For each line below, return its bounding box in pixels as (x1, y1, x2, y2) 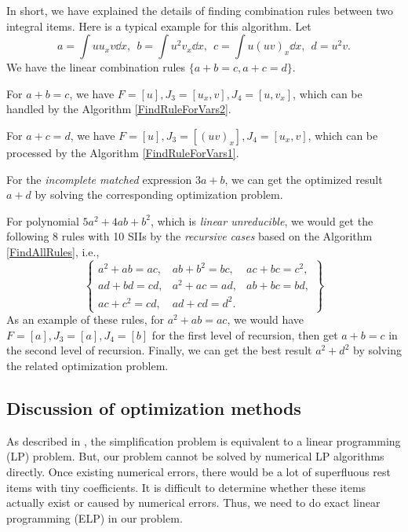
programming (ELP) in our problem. (6, 509, 183, 526)
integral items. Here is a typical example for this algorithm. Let (6, 17, 311, 34)
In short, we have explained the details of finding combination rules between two (6, 2, 394, 18)
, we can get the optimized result (224, 171, 383, 187)
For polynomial (6, 212, 79, 229)
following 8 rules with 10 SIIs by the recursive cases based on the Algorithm (6, 228, 373, 244)
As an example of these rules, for (6, 311, 164, 328)
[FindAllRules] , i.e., (6, 243, 100, 259)
